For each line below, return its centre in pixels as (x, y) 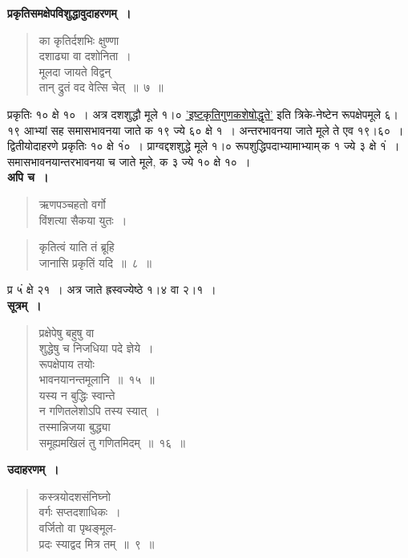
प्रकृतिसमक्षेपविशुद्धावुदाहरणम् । (69, 13)
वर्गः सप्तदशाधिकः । (80, 512)
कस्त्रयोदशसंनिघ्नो (75, 496)
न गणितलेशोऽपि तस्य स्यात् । (99, 411)
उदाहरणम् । (33, 469)
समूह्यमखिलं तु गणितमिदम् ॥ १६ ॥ (112, 442)
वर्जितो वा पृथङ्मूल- (78, 528)
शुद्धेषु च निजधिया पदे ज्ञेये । (96, 348)
